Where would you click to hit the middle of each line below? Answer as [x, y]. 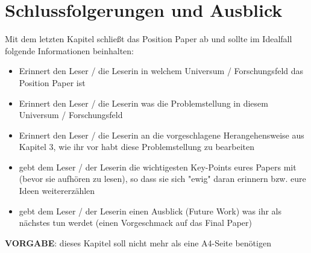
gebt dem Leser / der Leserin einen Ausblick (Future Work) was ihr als [150, 211]
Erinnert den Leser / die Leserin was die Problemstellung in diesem [143, 103]
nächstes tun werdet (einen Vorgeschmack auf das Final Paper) [135, 223]
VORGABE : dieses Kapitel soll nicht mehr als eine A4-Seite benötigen [138, 242]
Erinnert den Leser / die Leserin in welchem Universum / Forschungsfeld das [161, 71]
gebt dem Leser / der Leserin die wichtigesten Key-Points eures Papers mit [158, 167]
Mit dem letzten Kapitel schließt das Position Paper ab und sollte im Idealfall [149, 39]
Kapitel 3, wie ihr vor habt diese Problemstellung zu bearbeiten [137, 147]
